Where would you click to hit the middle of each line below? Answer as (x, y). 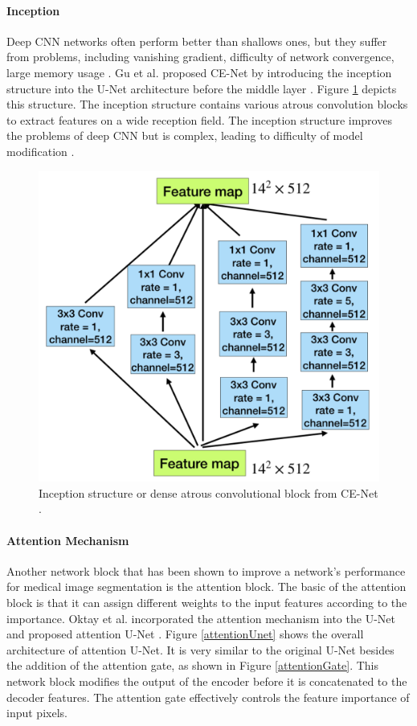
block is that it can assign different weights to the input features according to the (207, 603)
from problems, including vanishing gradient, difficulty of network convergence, (200, 57)
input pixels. (37, 713)
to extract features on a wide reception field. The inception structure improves (199, 119)
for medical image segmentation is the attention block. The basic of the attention (206, 587)
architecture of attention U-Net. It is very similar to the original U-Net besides (200, 649)
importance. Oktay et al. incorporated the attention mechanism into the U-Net (201, 618)
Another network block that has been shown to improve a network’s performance (206, 570)
